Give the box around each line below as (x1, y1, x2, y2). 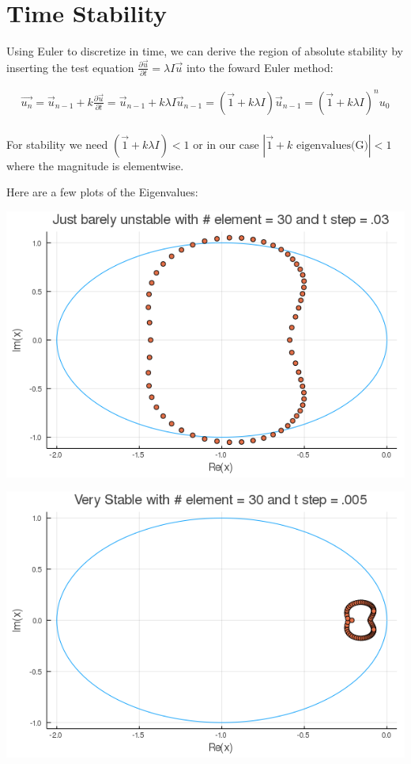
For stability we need (6, 135, 108, 152)
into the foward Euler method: (186, 59, 334, 75)
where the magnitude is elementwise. (6, 157, 184, 173)
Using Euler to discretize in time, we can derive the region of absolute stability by (6, 43, 403, 59)
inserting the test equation (6, 59, 134, 75)
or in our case (193, 135, 259, 152)
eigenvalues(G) (296, 139, 368, 151)
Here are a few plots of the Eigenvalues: (6, 184, 198, 200)
